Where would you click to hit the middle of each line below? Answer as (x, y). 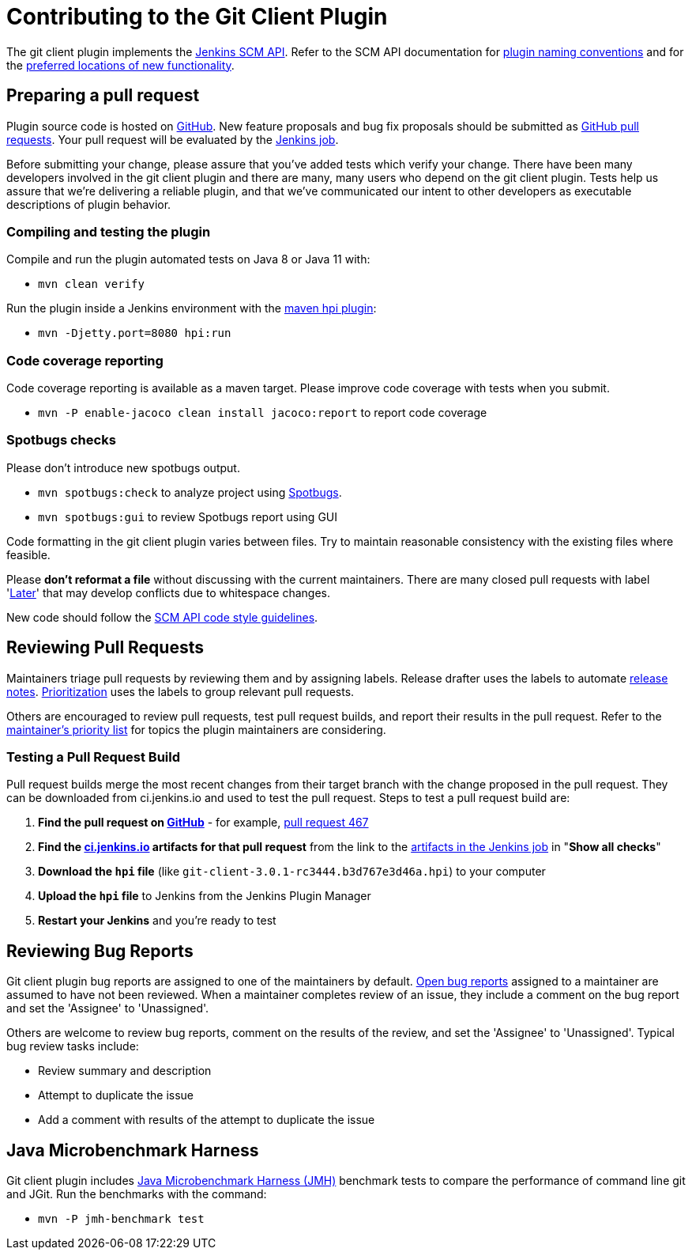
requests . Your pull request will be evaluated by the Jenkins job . (173, 139)
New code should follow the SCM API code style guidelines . (162, 617)
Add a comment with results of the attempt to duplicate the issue (207, 1120)
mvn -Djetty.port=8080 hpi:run (135, 333)
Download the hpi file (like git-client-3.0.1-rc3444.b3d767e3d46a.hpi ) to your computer (292, 872)
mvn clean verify (91, 284)
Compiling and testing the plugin (109, 231)
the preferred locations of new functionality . (120, 65)
